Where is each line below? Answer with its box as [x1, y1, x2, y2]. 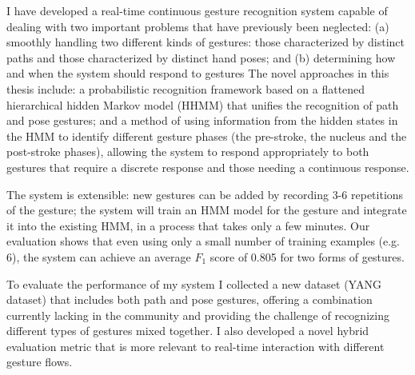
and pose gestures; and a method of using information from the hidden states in [6, 112, 398, 129]
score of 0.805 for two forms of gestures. [209, 248, 405, 265]
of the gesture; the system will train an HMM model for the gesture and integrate [6, 201, 407, 218]
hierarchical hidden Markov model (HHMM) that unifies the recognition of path [6, 96, 399, 113]
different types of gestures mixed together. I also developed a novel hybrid [6, 322, 369, 339]
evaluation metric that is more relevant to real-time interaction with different [6, 337, 385, 354]
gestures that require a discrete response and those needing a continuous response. [6, 158, 409, 175]
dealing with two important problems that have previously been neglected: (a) [6, 18, 389, 34]
